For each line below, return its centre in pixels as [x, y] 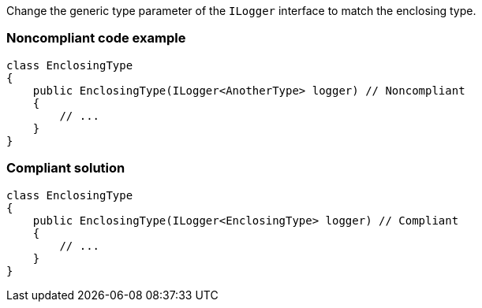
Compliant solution [66, 168]
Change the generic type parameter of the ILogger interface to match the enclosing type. [241, 11]
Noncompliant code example [96, 38]
